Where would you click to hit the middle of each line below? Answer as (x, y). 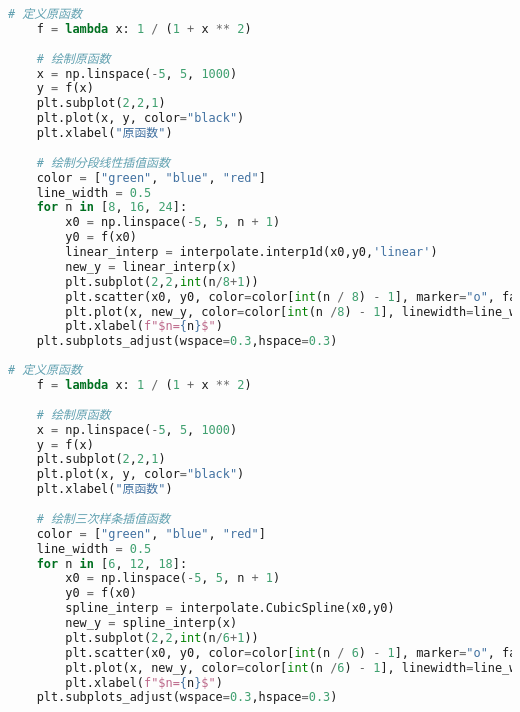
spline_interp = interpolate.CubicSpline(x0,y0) (230, 608)
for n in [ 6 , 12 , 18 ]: (112, 563)
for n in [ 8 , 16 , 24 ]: (112, 207)
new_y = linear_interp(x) (151, 266)
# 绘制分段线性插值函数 (103, 162)
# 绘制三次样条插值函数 (103, 518)
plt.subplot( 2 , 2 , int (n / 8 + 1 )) (162, 281)
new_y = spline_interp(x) (151, 623)
